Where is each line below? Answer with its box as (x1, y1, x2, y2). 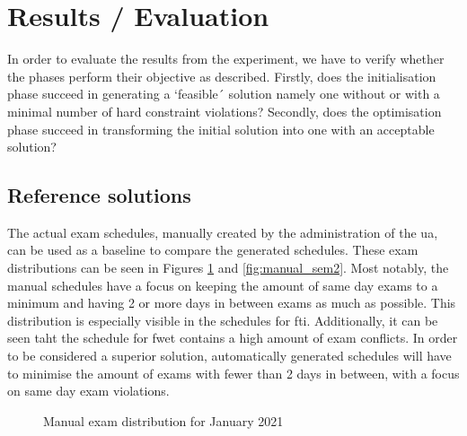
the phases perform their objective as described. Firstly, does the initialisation (7, 66, 436, 85)
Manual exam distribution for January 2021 (43, 411, 284, 430)
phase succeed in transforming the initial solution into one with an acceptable (7, 119, 435, 138)
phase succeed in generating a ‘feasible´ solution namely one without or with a (7, 84, 440, 103)
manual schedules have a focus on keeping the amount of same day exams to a (7, 275, 438, 294)
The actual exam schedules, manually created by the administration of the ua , (7, 222, 438, 241)
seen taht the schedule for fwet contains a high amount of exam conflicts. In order (7, 328, 458, 347)
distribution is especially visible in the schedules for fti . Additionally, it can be (7, 310, 438, 329)
